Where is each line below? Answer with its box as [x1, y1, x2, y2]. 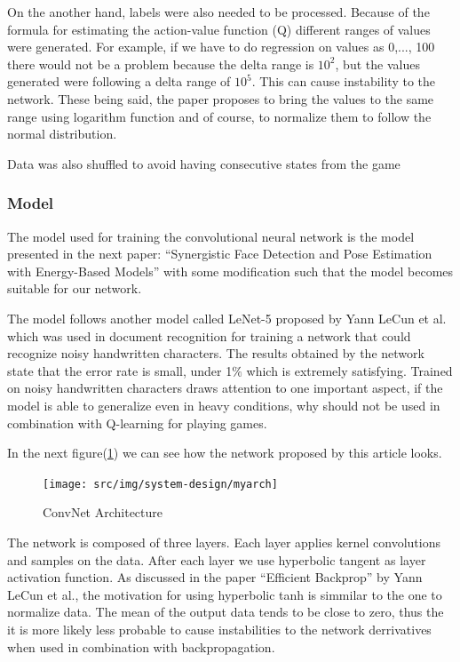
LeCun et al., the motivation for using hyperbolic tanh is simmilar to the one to [7, 585, 442, 603]
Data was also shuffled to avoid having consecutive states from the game [7, 154, 401, 172]
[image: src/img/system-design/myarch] [43, 477, 278, 491]
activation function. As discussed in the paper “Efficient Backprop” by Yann [7, 568, 423, 586]
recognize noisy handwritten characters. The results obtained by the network [7, 344, 424, 363]
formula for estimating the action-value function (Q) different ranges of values [7, 20, 431, 38]
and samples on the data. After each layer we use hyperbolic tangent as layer [7, 550, 426, 569]
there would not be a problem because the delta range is [7, 54, 314, 73]
